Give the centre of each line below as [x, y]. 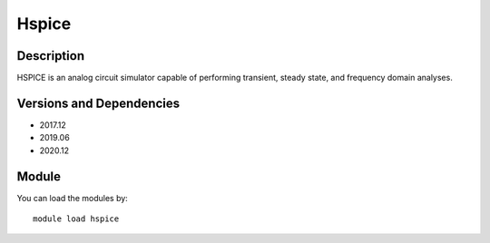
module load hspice [76, 219]
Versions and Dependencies [98, 103]
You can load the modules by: [73, 198]
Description [51, 56]
